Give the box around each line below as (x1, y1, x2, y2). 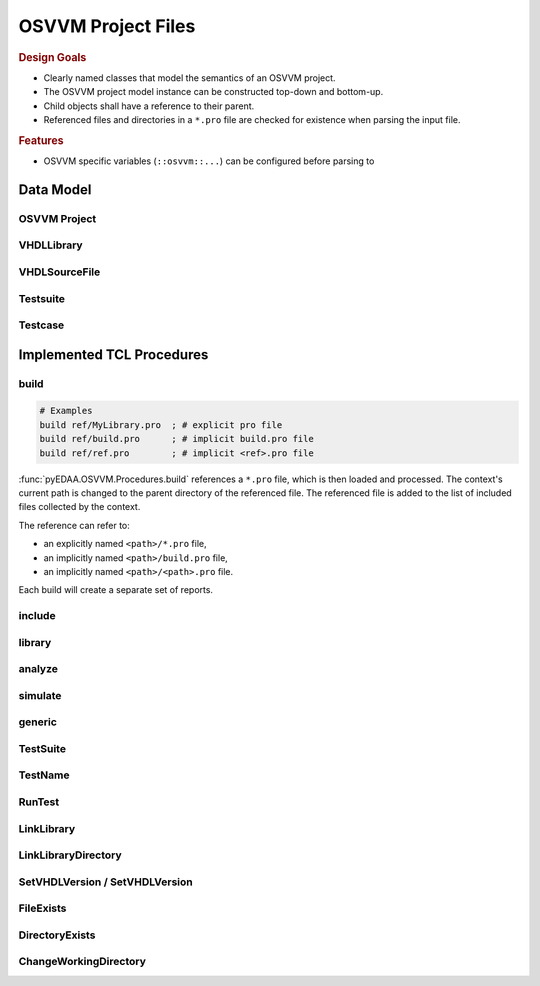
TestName (18, 768, 70, 782)
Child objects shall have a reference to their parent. (43, 100, 255, 112)
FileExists (18, 901, 67, 915)
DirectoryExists (18, 928, 96, 942)
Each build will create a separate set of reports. (18, 584, 214, 596)
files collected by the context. (18, 501, 141, 513)
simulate (18, 688, 62, 702)
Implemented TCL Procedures (18, 346, 209, 363)
